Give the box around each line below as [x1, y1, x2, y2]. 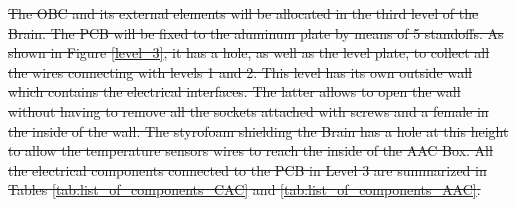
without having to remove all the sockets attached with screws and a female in [8, 100, 489, 121]
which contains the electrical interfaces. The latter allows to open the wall [8, 81, 461, 102]
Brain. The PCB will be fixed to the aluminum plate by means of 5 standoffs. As [8, 22, 504, 43]
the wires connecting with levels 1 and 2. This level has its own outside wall [8, 61, 473, 82]
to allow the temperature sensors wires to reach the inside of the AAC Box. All [8, 140, 493, 161]
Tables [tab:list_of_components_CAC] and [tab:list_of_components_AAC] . [8, 179, 481, 200]
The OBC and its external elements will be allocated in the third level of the [8, 3, 479, 23]
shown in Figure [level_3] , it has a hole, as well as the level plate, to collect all [8, 42, 490, 63]
